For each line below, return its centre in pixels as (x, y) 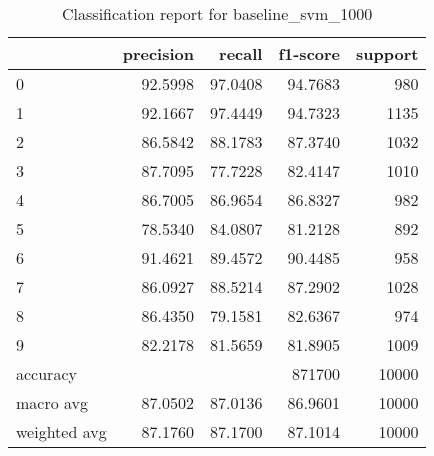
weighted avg (61, 431)
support (387, 53)
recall (241, 53)
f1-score (309, 53)
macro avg (52, 402)
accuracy (46, 373)
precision (158, 53)
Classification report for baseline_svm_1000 (217, 13)
